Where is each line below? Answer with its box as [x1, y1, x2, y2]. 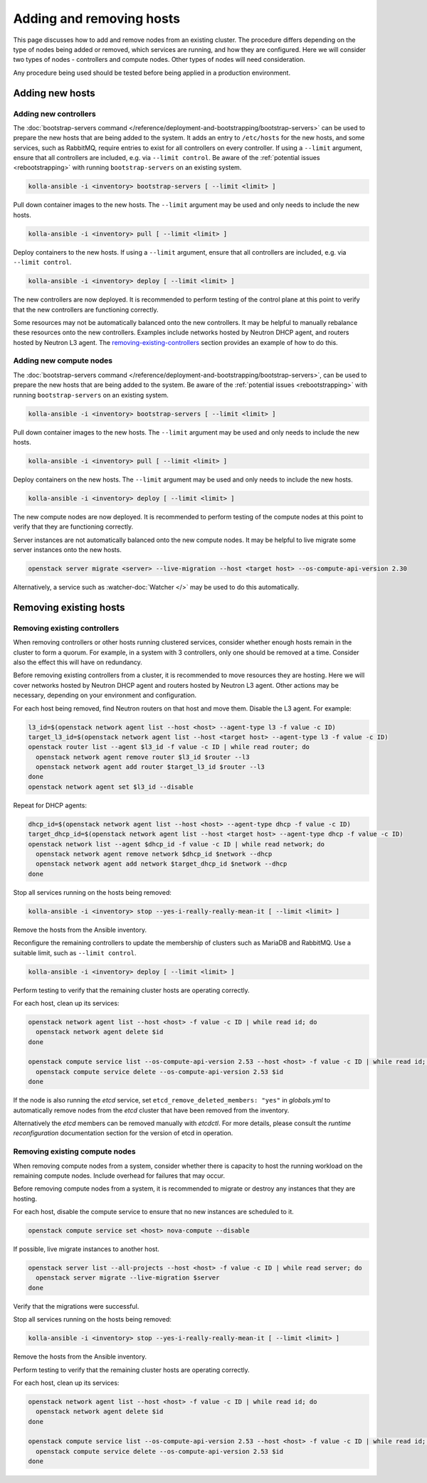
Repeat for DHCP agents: [13, 801, 87, 809]
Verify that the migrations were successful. [13, 1302, 139, 1310]
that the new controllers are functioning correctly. [13, 305, 159, 314]
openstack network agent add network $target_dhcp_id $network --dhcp [36, 860, 288, 868]
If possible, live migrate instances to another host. [13, 1245, 160, 1253]
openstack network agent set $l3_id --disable [28, 782, 194, 791]
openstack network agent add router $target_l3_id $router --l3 [36, 763, 265, 771]
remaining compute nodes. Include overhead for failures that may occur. [13, 1171, 226, 1180]
